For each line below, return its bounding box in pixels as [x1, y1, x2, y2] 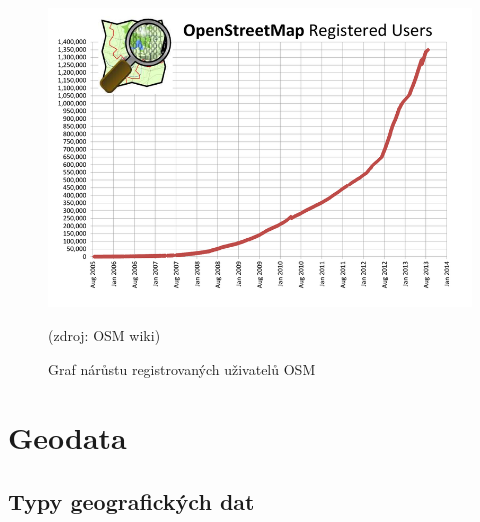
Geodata [8, 417, 127, 458]
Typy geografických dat [8, 485, 255, 516]
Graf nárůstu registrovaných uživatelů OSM [48, 358, 316, 379]
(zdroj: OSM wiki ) [48, 325, 161, 346]
